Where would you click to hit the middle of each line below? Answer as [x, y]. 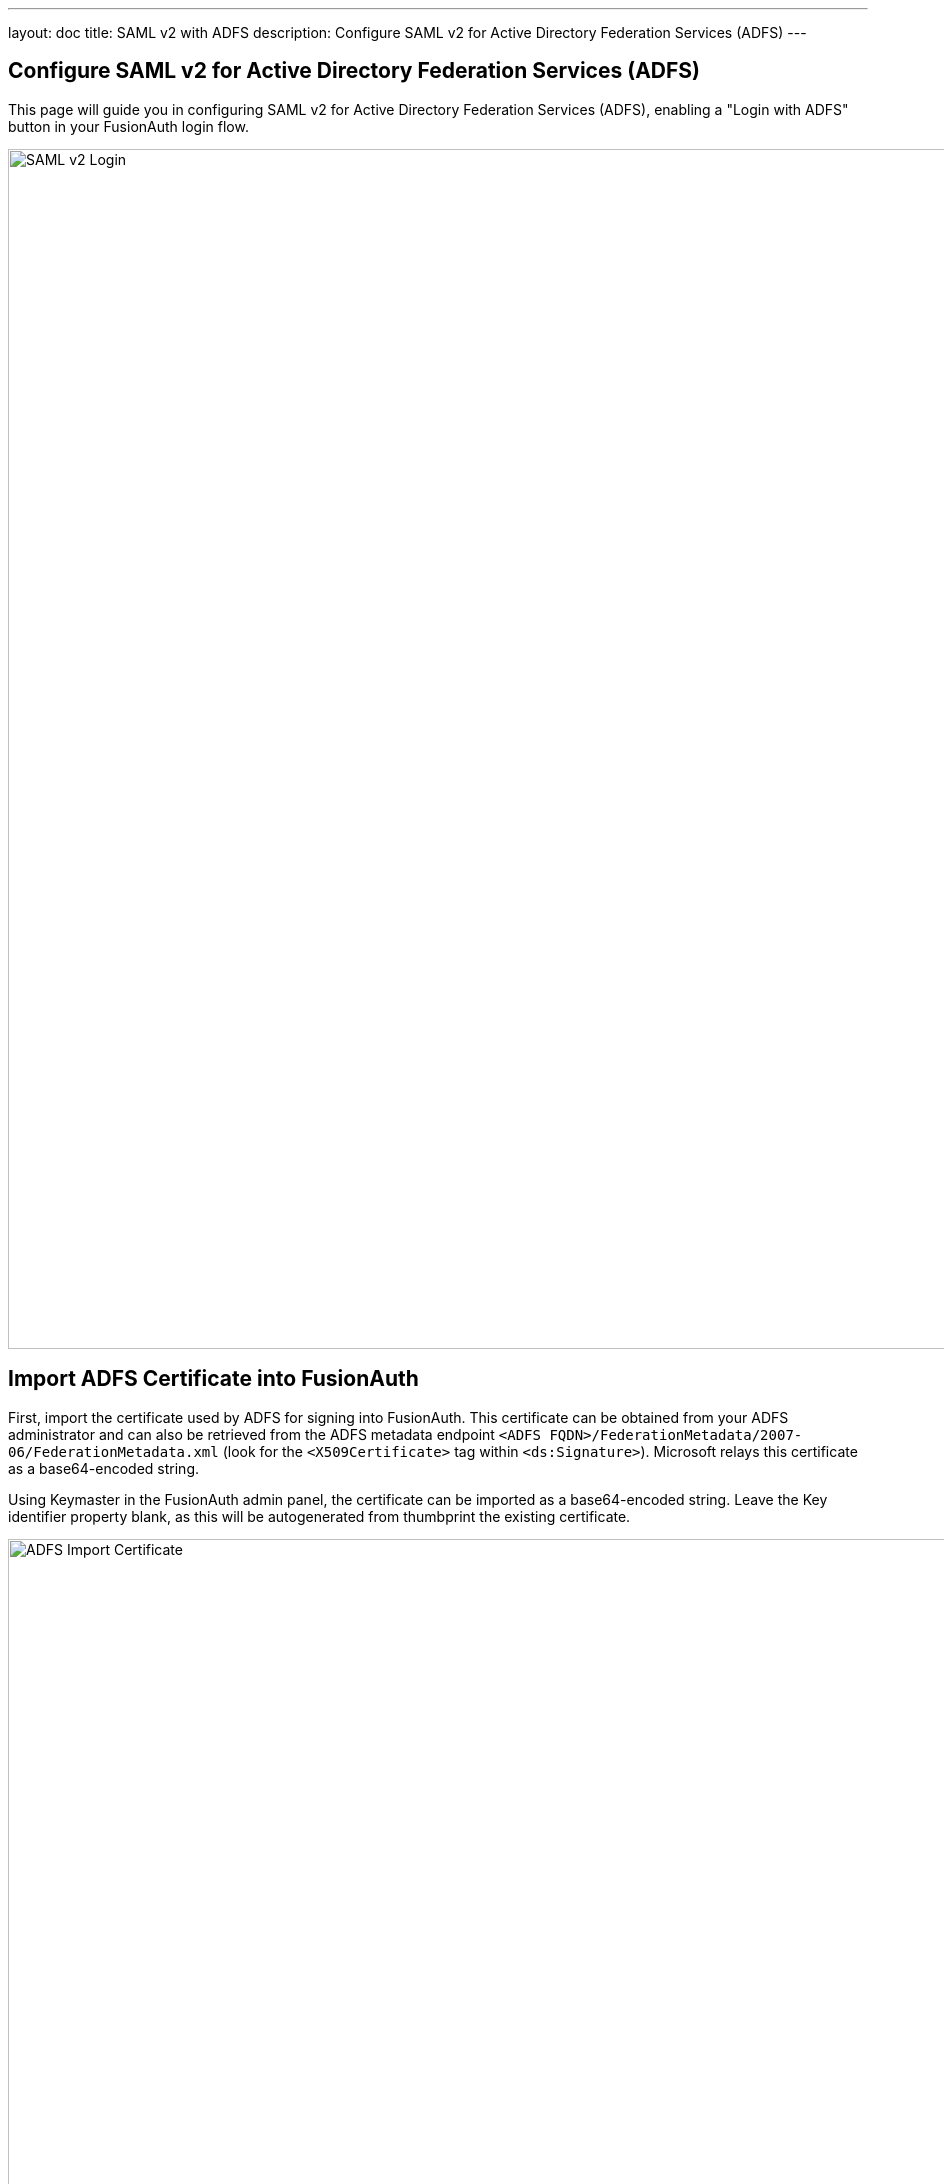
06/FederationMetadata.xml [113, 1451]
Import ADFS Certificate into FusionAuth [213, 1379]
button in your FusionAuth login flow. [128, 126]
